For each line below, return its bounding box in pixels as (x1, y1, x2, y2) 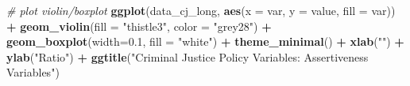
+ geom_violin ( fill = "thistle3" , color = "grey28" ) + (6, 17, 272, 34)
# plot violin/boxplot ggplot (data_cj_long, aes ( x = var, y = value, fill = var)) (6, 2, 396, 18)
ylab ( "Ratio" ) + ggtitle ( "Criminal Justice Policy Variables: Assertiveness (6, 48, 369, 65)
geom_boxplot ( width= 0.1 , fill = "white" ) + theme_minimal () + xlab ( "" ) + (6, 33, 404, 50)
